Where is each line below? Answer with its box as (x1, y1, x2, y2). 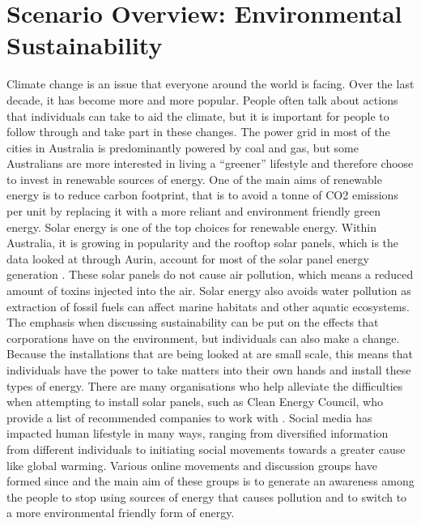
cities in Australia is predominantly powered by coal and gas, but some (6, 139, 359, 156)
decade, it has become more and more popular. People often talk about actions (6, 91, 398, 108)
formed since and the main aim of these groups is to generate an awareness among (6, 473, 415, 490)
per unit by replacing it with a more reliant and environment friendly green (6, 203, 381, 220)
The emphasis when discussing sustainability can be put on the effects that (6, 314, 379, 331)
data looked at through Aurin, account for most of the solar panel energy (6, 250, 369, 267)
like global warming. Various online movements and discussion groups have (6, 456, 377, 473)
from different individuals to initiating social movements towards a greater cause (6, 440, 406, 457)
